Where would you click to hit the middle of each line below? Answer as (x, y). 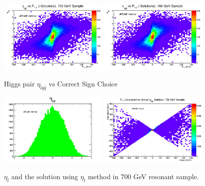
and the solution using (45, 176)
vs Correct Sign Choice (83, 83)
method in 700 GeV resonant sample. (143, 176)
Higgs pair (19, 83)
